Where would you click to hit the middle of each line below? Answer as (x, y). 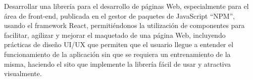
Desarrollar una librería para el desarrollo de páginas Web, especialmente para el (126, 6)
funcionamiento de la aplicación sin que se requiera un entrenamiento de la (117, 54)
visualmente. (23, 73)
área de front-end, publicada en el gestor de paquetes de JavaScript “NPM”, (120, 15)
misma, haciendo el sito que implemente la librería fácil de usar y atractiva (118, 64)
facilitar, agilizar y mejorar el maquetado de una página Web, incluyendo (115, 35)
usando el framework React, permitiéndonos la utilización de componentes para (124, 25)
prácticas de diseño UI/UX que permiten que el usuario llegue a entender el (119, 44)
